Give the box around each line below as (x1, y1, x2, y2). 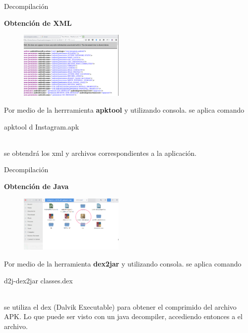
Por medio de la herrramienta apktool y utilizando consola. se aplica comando (4, 105, 245, 115)
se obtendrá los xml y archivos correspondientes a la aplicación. (4, 147, 197, 158)
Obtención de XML (4, 17, 72, 28)
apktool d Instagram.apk (4, 121, 79, 132)
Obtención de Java (4, 181, 69, 191)
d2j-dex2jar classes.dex (4, 275, 73, 285)
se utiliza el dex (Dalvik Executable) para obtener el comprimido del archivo (4, 301, 237, 312)
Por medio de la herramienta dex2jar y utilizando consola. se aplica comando (4, 259, 242, 269)
